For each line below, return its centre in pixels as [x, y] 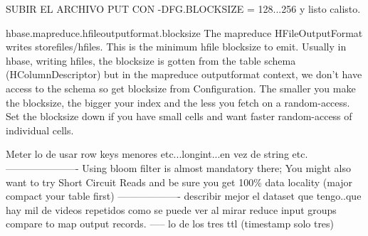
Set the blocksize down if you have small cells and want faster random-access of [179, 116]
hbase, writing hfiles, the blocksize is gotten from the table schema [151, 60]
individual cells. [40, 130]
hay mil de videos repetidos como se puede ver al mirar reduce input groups [171, 209]
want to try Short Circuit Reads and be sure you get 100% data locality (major [179, 182]
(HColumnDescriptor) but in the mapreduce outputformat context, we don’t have [184, 74]
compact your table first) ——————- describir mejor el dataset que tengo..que [184, 196]
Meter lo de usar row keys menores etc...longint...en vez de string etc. [157, 154]
